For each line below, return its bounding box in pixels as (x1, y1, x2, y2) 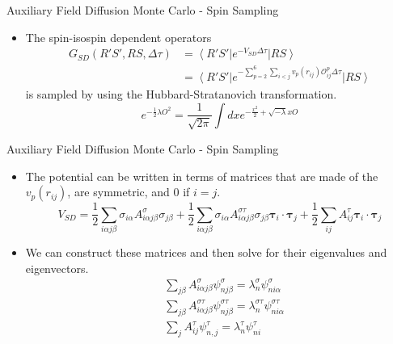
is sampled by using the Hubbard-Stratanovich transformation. (25, 86, 337, 103)
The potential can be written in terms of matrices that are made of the (25, 167, 378, 184)
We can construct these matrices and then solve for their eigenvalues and (25, 243, 387, 260)
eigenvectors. (25, 259, 89, 276)
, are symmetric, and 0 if (67, 183, 190, 200)
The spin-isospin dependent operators (25, 28, 212, 45)
